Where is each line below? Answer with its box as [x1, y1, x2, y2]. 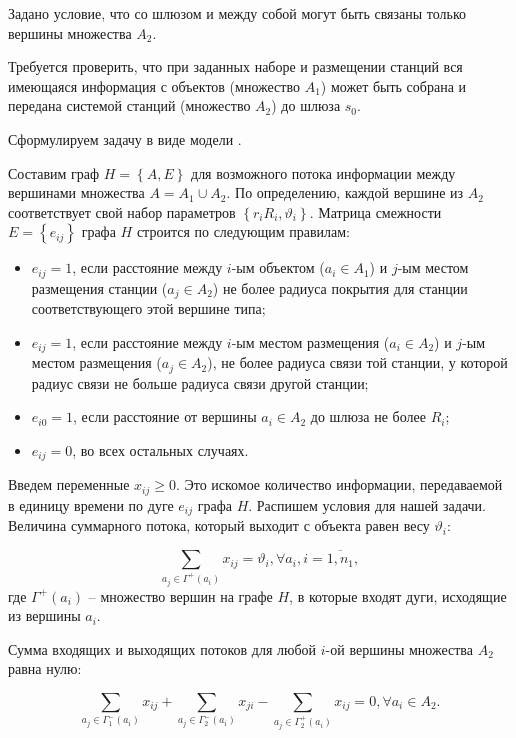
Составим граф [8, 162, 100, 183]
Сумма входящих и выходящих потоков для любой [8, 638, 317, 659]
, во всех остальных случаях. [72, 439, 249, 460]
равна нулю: [8, 658, 82, 679]
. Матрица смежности [309, 201, 442, 222]
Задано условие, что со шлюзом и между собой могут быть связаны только [8, 3, 467, 23]
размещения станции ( [31, 277, 168, 298]
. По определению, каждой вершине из [226, 182, 464, 203]
